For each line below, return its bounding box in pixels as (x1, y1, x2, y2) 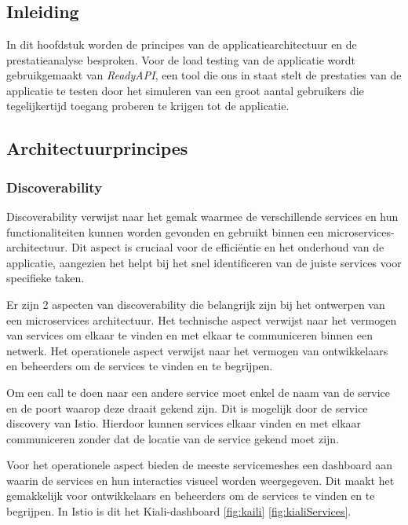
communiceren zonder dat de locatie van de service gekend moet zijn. (6, 430, 340, 446)
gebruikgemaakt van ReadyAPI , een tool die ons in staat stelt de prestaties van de (6, 67, 402, 83)
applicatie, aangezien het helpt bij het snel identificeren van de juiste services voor (6, 254, 402, 270)
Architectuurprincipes (6, 136, 188, 160)
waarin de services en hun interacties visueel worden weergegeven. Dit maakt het (6, 472, 395, 488)
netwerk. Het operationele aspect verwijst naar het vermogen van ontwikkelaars (6, 342, 388, 358)
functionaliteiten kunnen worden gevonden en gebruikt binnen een (6, 223, 324, 240)
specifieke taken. (6, 270, 85, 286)
